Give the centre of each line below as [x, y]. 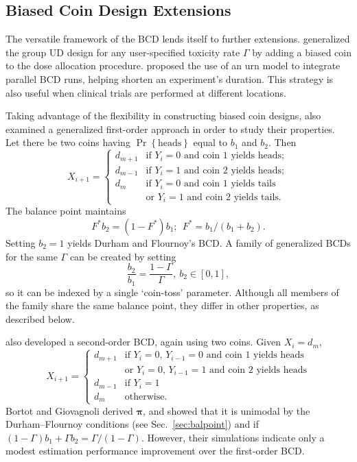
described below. [40, 318]
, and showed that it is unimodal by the [227, 410]
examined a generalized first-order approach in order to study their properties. [170, 129]
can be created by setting [123, 256]
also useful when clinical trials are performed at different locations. [146, 92]
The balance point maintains [66, 211]
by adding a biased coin [302, 52]
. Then [282, 142]
